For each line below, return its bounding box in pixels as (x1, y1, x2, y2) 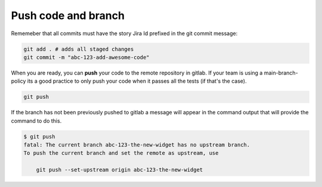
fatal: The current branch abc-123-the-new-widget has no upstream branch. (23, 142, 250, 148)
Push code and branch (11, 9, 125, 22)
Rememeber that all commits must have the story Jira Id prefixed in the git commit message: (11, 30, 238, 37)
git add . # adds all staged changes (23, 45, 134, 52)
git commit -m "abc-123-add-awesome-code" (23, 54, 150, 61)
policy (11, 77, 26, 85)
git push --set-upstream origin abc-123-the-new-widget (36, 167, 203, 173)
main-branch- (264, 69, 298, 76)
